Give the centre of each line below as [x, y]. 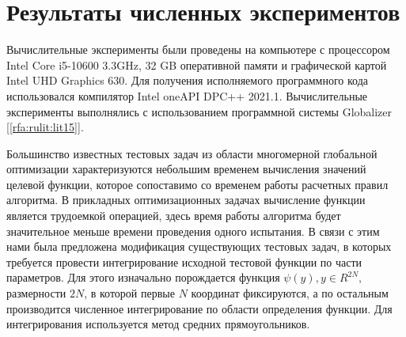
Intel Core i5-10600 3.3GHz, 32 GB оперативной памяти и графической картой [197, 64]
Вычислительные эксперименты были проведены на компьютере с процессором [198, 49]
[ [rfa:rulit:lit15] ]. [45, 127]
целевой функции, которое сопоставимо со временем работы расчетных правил [197, 184]
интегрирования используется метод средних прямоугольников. [158, 324]
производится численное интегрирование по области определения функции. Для [199, 308]
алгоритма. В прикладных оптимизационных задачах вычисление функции [186, 200]
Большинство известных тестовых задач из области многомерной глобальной [192, 153]
